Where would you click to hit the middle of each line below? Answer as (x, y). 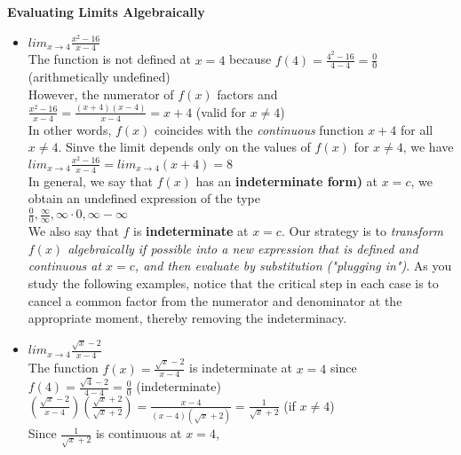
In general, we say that (90, 180)
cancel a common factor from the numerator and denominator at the (215, 300)
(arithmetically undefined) (99, 77)
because (250, 59)
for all (417, 129)
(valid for (221, 111)
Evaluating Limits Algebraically (106, 12)
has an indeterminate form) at (287, 180)
